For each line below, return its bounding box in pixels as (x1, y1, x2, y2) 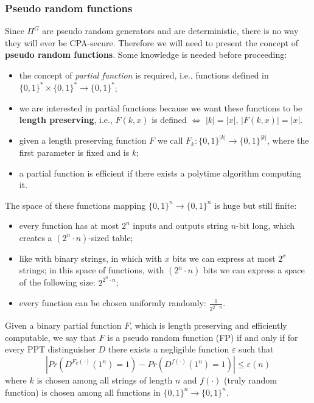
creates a (19, 231, 52, 244)
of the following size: (19, 276, 96, 289)
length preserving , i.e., (19, 113, 113, 126)
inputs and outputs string (133, 219, 228, 232)
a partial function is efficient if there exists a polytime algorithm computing (19, 166, 301, 179)
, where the (267, 134, 309, 147)
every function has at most (19, 219, 119, 232)
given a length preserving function (19, 134, 147, 147)
